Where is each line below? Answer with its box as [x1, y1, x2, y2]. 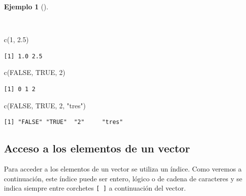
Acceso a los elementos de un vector [4, 141, 190, 156]
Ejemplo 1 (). [4, 1, 48, 11]
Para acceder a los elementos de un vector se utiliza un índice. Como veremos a [4, 163, 242, 173]
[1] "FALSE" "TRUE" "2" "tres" [4, 119, 123, 126]
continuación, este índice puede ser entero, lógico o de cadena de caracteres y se [4, 173, 243, 183]
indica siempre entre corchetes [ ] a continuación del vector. [4, 183, 186, 193]
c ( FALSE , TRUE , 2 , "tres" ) [4, 100, 86, 110]
